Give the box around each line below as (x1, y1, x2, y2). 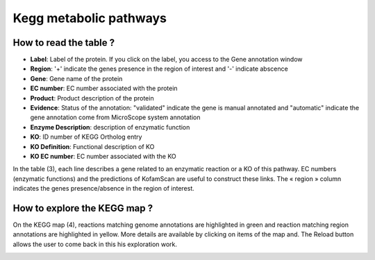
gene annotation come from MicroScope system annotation (30, 113, 201, 121)
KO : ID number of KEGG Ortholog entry (30, 132, 142, 141)
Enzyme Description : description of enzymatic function (30, 123, 190, 131)
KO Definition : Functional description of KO (30, 142, 155, 150)
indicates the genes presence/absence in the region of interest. (12, 184, 194, 193)
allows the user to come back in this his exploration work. (12, 240, 177, 248)
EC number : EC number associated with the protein (30, 84, 178, 93)
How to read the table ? (12, 37, 115, 49)
